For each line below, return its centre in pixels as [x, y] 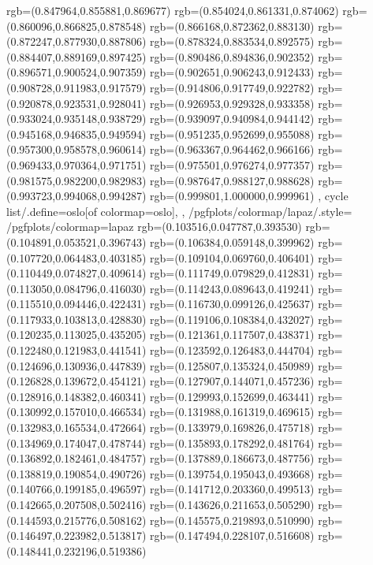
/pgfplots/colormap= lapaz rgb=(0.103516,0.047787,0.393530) [154, 227]
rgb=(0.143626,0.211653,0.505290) [232, 504]
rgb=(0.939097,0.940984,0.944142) [232, 119]
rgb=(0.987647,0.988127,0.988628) [232, 180]
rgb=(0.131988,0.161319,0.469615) [232, 412]
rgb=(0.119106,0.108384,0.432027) [232, 319]
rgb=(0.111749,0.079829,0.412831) [232, 273]
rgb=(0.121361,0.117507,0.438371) [232, 335]
